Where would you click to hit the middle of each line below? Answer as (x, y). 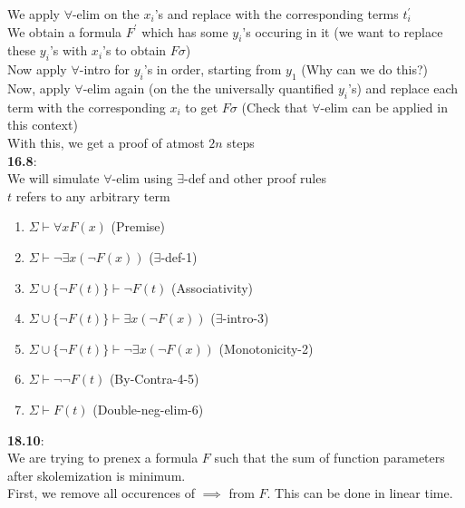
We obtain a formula (65, 31)
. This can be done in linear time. (360, 493)
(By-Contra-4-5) (154, 379)
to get (202, 107)
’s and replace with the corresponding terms (276, 14)
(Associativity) (213, 287)
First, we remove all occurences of (101, 493)
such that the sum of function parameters (329, 458)
